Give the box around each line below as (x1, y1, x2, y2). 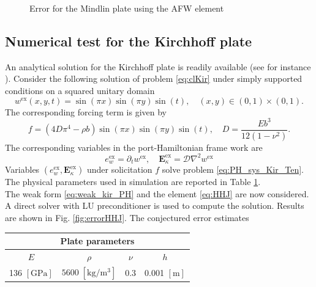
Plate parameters (60, 234, 135, 247)
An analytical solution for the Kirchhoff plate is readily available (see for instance (5, 60, 311, 73)
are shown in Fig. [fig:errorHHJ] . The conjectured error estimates (5, 211, 249, 223)
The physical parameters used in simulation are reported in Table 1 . (5, 175, 261, 188)
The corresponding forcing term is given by (5, 105, 167, 118)
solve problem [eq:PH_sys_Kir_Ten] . (162, 163, 304, 176)
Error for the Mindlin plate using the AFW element (29, 2, 224, 14)
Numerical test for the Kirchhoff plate (5, 31, 252, 50)
